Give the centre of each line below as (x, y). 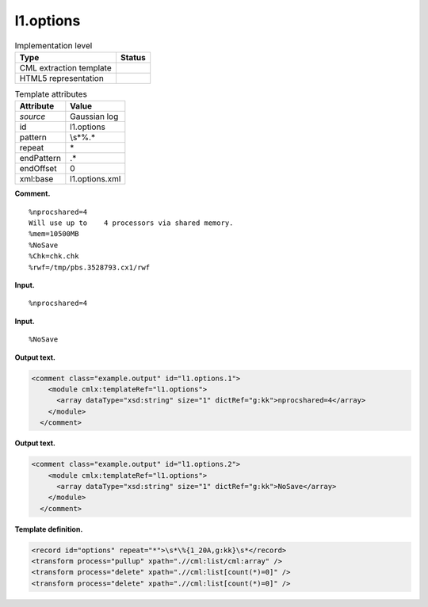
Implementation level (53, 45)
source (32, 116)
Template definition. (49, 529)
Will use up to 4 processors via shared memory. (131, 223)
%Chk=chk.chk (54, 256)
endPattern (40, 158)
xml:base (36, 179)
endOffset (38, 169)
